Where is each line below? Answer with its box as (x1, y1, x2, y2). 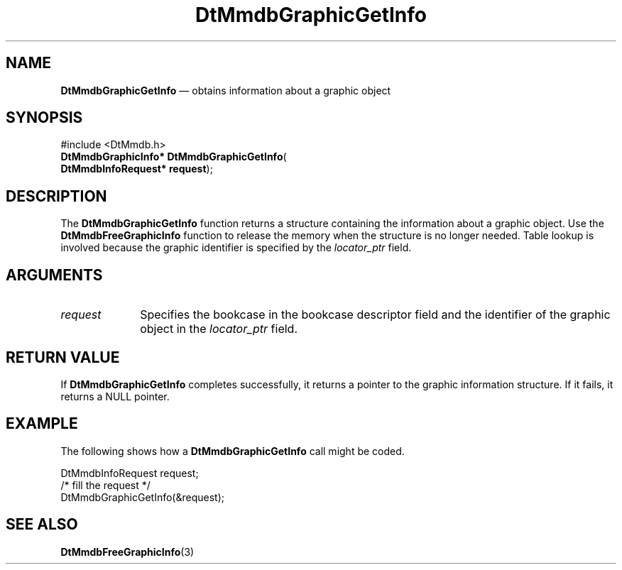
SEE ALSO (6, 515, 78, 534)
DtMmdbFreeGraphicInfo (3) (60, 545, 195, 558)
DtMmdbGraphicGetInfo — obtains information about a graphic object (60, 84, 391, 97)
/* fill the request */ (60, 478, 151, 491)
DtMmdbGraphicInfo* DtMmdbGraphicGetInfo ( (60, 150, 287, 163)
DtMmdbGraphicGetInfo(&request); (60, 490, 224, 503)
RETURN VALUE (6, 348, 120, 366)
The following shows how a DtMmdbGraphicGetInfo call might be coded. (60, 444, 405, 457)
